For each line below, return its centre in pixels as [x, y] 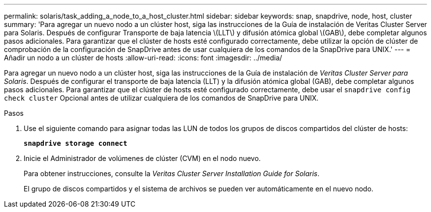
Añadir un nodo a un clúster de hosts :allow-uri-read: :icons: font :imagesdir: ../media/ [143, 58]
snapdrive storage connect [76, 143]
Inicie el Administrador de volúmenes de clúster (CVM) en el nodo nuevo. [142, 158]
